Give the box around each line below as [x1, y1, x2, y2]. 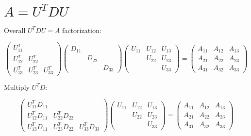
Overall [4, 25, 26, 35]
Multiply [4, 82, 30, 92]
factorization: [62, 25, 101, 35]
